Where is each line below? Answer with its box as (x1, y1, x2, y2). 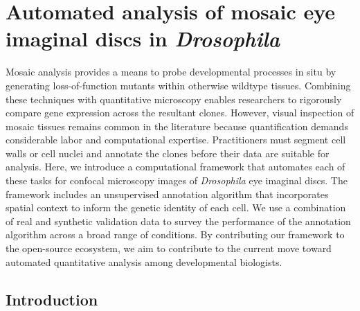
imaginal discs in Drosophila (6, 24, 280, 53)
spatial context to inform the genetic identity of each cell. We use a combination (6, 200, 346, 215)
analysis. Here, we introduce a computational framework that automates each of (6, 159, 345, 174)
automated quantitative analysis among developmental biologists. (6, 254, 282, 269)
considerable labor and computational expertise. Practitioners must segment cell (6, 132, 346, 147)
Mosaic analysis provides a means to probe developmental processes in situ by (6, 64, 336, 79)
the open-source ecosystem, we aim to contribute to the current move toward (6, 241, 332, 256)
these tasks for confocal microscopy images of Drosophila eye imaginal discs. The (6, 173, 348, 188)
